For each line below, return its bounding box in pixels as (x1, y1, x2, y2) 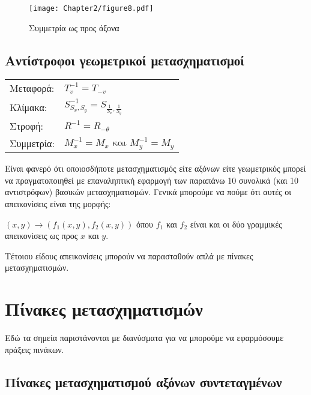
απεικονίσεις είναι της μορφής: (5, 197, 111, 210)
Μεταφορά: (10, 81, 55, 95)
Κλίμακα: (10, 100, 47, 114)
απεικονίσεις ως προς (5, 229, 78, 242)
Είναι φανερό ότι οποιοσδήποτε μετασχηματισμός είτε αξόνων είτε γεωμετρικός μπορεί (5, 162, 306, 175)
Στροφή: (10, 119, 44, 133)
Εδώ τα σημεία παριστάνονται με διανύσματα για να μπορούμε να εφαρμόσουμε (5, 331, 284, 344)
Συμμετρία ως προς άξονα (29, 21, 119, 34)
